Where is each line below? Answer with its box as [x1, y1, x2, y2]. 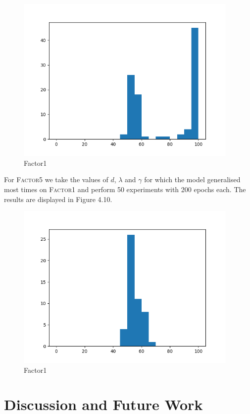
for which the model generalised [144, 174, 241, 185]
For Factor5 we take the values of [4, 174, 108, 185]
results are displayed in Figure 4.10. [4, 194, 112, 204]
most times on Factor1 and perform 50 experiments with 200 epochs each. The [4, 184, 246, 194]
